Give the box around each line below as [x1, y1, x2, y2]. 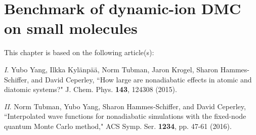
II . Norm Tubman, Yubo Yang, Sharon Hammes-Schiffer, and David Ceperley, [4, 101, 246, 111]
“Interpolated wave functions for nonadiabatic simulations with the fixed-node [4, 111, 246, 121]
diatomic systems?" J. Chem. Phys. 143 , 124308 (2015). [4, 84, 177, 95]
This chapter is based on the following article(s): [4, 47, 154, 58]
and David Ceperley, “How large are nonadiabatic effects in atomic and [31, 74, 252, 84]
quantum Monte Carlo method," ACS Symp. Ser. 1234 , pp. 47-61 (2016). [4, 120, 232, 131]
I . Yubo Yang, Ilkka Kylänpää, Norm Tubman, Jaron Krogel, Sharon [4, 64, 219, 74]
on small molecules [4, 18, 138, 38]
